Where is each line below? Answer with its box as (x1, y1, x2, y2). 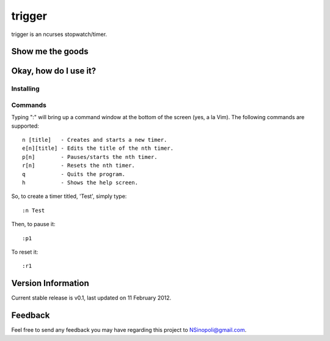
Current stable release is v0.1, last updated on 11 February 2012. (11, 294, 172, 302)
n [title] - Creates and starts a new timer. (22, 136, 167, 144)
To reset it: (11, 248, 38, 255)
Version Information (11, 278, 89, 288)
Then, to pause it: (11, 221, 56, 228)
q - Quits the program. (22, 170, 125, 177)
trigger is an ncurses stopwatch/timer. (11, 31, 107, 38)
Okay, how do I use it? (11, 66, 97, 76)
